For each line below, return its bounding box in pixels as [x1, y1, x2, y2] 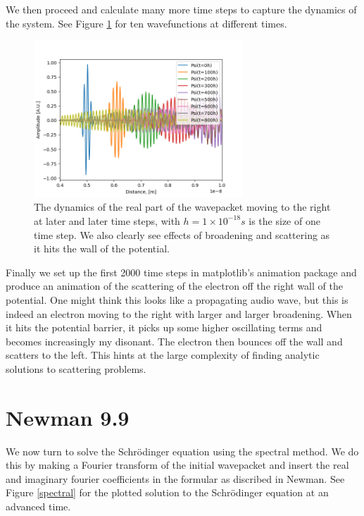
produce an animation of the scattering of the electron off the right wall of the [6, 278, 343, 293]
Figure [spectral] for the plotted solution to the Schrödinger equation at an [6, 485, 329, 500]
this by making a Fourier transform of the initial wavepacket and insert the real [6, 457, 349, 472]
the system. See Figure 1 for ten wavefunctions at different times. [6, 16, 287, 30]
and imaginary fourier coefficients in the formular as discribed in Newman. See [6, 471, 345, 486]
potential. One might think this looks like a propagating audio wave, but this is [6, 292, 349, 307]
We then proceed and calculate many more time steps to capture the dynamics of [6, 2, 357, 16]
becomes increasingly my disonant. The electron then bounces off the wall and [6, 333, 343, 348]
